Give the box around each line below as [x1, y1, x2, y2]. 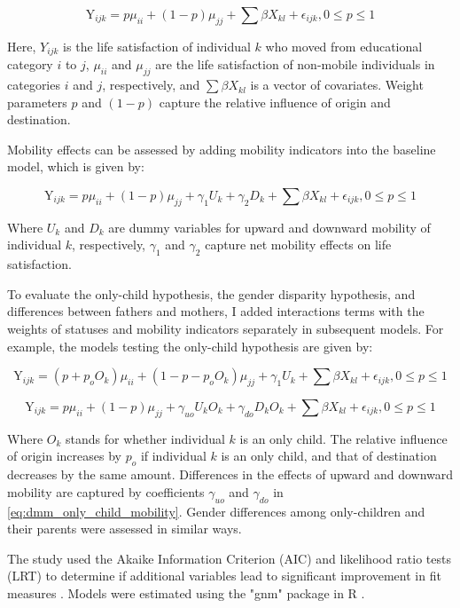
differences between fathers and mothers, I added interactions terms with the [7, 302, 425, 320]
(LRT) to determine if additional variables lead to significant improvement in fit [7, 566, 441, 585]
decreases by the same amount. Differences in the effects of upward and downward [7, 465, 454, 484]
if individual [140, 446, 207, 465]
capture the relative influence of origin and [159, 92, 391, 111]
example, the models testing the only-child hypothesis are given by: [7, 336, 373, 355]
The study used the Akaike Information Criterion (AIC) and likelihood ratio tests [7, 549, 451, 567]
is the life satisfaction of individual [63, 36, 251, 55]
